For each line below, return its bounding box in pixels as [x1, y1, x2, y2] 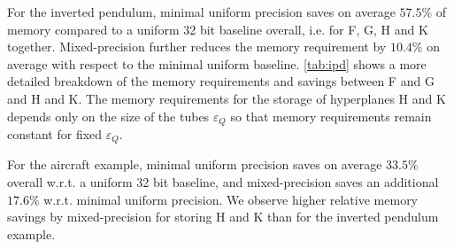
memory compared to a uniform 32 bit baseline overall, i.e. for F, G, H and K [7, 19, 428, 38]
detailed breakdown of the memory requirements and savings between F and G [7, 72, 435, 90]
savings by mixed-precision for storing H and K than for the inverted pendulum [7, 207, 439, 226]
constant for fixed [7, 125, 103, 144]
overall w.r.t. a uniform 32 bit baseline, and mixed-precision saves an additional [7, 173, 439, 191]
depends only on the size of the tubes [7, 106, 210, 125]
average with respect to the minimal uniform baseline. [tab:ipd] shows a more [7, 54, 427, 73]
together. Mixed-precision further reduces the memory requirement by [7, 37, 387, 56]
